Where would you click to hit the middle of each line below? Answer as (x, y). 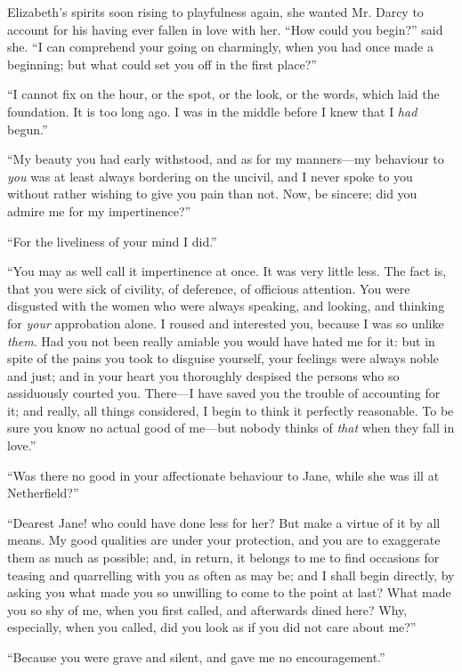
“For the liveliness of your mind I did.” (112, 241)
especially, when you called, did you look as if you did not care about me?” (212, 627)
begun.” (28, 129)
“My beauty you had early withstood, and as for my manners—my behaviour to (226, 159)
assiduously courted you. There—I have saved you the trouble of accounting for (224, 393)
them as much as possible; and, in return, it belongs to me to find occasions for (223, 558)
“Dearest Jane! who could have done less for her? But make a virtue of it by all (224, 522)
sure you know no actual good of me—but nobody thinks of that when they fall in (231, 428)
